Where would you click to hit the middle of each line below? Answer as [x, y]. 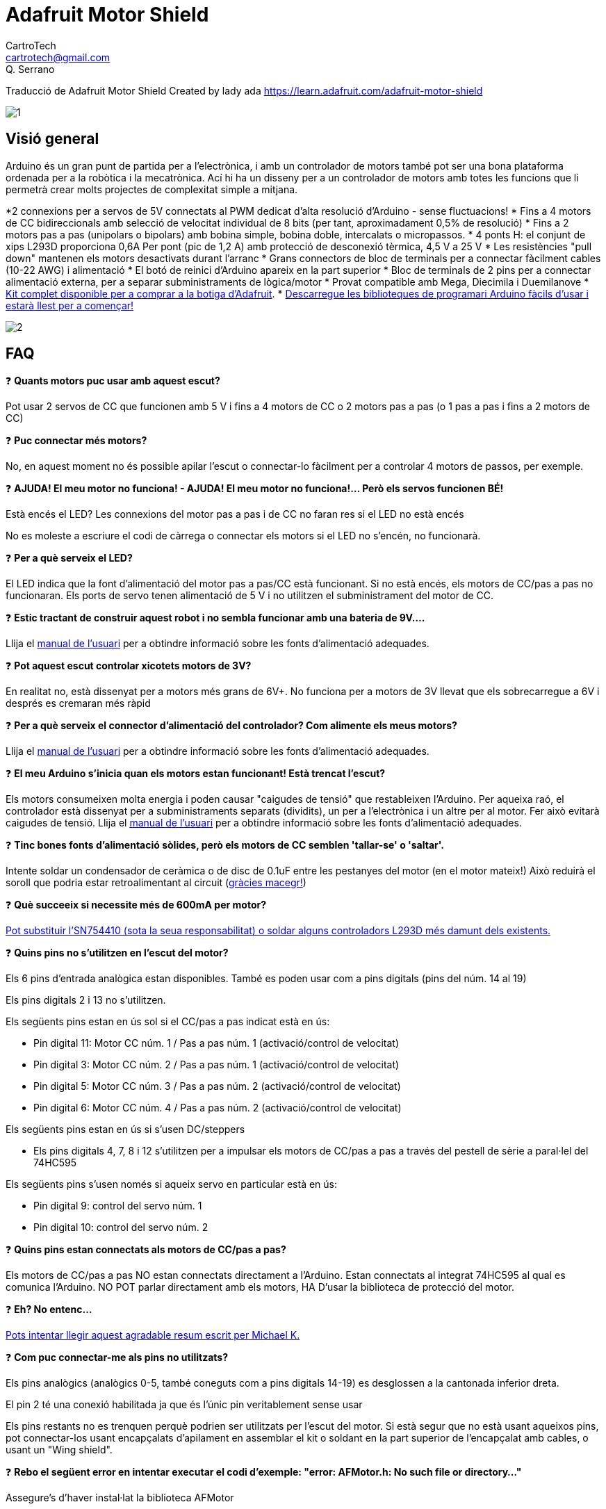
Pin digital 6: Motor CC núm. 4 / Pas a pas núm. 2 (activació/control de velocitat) [218, 1108]
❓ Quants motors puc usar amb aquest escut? [113, 381]
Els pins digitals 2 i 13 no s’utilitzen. [86, 1000]
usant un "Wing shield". [59, 1450]
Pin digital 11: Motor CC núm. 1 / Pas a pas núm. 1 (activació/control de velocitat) [216, 1043]
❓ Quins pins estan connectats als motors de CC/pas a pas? [146, 1250]
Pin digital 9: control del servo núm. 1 [118, 1206]
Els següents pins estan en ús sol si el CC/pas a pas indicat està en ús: [168, 1022]
